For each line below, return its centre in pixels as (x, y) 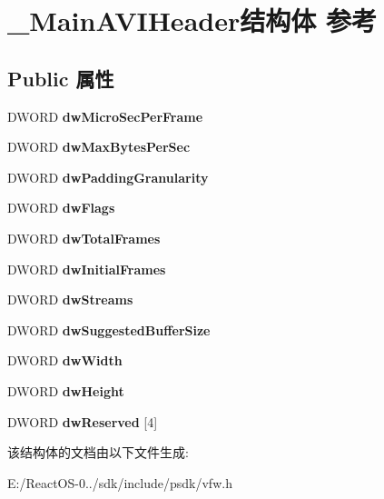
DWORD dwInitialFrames (87, 269)
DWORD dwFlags (61, 208)
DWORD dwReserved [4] (83, 421)
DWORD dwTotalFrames (84, 238)
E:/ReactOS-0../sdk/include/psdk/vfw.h (120, 482)
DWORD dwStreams (70, 299)
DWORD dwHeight (66, 390)
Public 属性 (61, 78)
